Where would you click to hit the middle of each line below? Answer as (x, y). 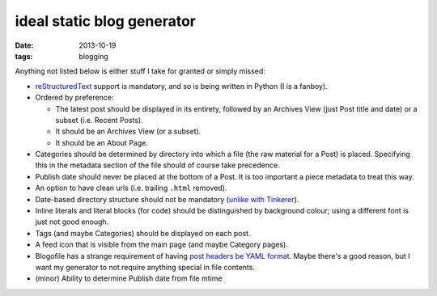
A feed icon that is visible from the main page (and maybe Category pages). (162, 245)
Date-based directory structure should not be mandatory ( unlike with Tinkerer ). (167, 199)
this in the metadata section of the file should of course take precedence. (157, 165)
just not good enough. (72, 222)
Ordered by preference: (74, 98)
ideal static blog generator (105, 21)
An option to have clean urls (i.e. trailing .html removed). (131, 188)
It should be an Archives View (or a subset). (128, 131)
